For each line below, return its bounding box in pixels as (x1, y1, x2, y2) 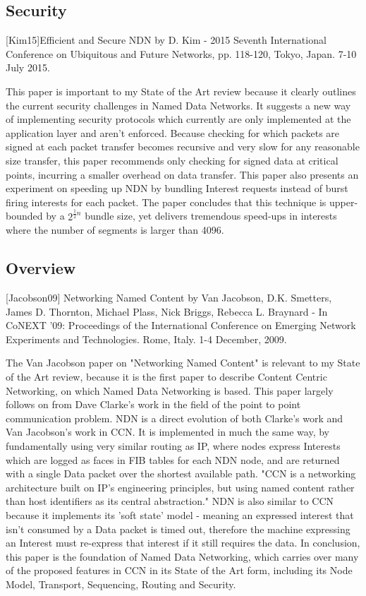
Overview (6, 257, 76, 279)
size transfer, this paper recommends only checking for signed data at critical (6, 153, 338, 167)
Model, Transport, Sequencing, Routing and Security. (6, 576, 236, 591)
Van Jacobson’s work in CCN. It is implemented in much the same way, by (6, 424, 329, 439)
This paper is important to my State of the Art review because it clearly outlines (6, 83, 356, 98)
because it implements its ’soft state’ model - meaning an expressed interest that (6, 507, 354, 522)
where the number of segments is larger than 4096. (6, 222, 224, 237)
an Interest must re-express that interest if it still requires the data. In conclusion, (6, 535, 360, 550)
